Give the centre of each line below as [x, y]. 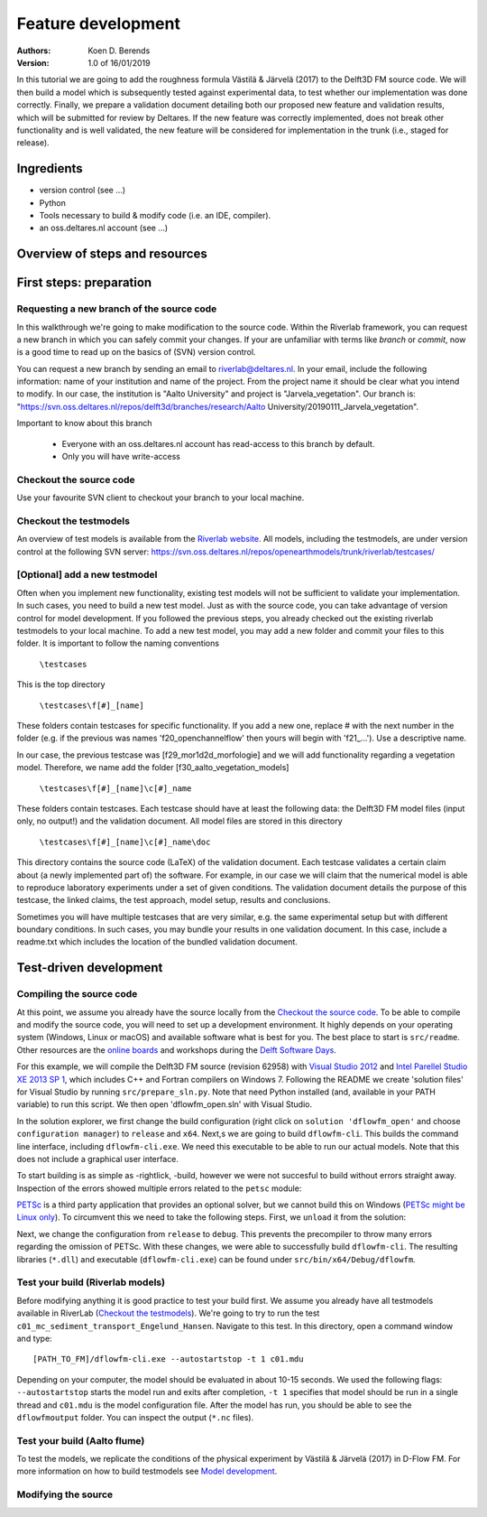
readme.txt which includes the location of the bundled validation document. [157, 942]
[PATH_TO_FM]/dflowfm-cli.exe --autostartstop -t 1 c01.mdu [168, 1359]
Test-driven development [90, 968]
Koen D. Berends [119, 51]
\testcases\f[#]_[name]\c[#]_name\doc [125, 842]
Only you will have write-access [121, 457]
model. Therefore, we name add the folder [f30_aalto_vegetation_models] [153, 768]
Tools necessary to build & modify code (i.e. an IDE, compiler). [155, 215]
